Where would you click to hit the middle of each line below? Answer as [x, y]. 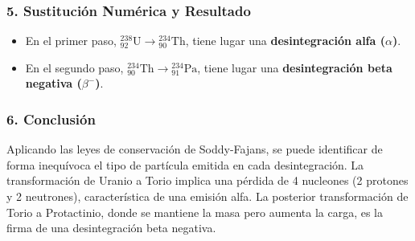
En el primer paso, [71, 41]
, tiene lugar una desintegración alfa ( [285, 41]
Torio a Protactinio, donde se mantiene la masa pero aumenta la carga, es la [195, 212]
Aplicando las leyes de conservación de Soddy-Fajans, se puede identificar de [195, 149]
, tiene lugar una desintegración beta [295, 67]
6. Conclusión [51, 118]
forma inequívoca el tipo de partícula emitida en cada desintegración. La [185, 164]
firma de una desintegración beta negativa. [111, 228]
